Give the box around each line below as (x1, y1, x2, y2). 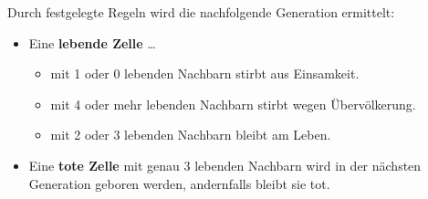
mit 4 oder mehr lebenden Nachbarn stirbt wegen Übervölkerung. (50, 94, 416, 113)
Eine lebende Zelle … (28, 33, 156, 52)
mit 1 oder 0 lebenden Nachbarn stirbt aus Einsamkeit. (50, 64, 360, 83)
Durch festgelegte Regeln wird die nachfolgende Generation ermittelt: (7, 3, 395, 21)
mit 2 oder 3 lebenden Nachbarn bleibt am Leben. (50, 125, 331, 144)
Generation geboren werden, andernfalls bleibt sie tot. (28, 173, 330, 193)
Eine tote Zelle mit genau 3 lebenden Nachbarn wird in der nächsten (28, 155, 422, 174)
